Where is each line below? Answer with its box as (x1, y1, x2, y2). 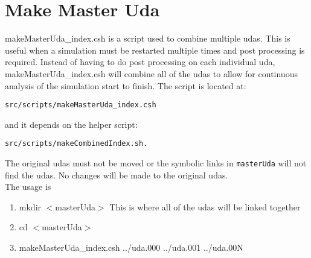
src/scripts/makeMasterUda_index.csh (5, 101, 156, 110)
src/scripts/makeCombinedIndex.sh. (5, 139, 148, 148)
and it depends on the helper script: (5, 118, 138, 130)
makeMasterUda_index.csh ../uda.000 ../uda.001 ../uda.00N (19, 241, 243, 254)
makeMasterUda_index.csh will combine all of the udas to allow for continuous (5, 67, 298, 80)
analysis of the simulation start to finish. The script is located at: (5, 79, 246, 92)
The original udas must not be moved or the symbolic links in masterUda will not (5, 157, 307, 169)
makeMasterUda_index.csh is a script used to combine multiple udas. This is (5, 32, 290, 45)
